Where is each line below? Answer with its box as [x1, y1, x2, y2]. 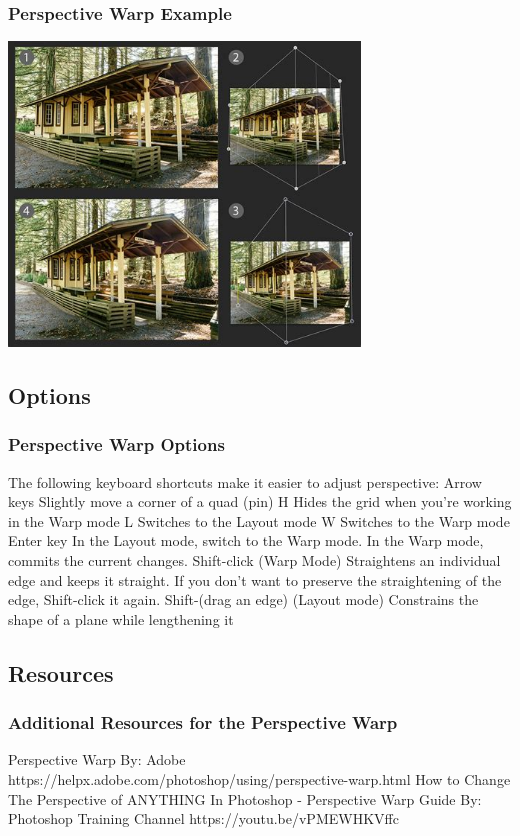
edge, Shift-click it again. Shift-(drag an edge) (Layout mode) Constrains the [8, 589, 479, 610]
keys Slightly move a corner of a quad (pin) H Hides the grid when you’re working [8, 491, 512, 512]
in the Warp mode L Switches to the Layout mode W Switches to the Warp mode [8, 510, 510, 531]
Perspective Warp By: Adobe [8, 749, 186, 770]
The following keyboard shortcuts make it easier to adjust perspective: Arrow [8, 471, 482, 492]
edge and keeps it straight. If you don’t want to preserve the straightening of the [8, 569, 502, 590]
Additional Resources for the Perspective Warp [8, 710, 398, 735]
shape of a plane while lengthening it [8, 608, 234, 629]
